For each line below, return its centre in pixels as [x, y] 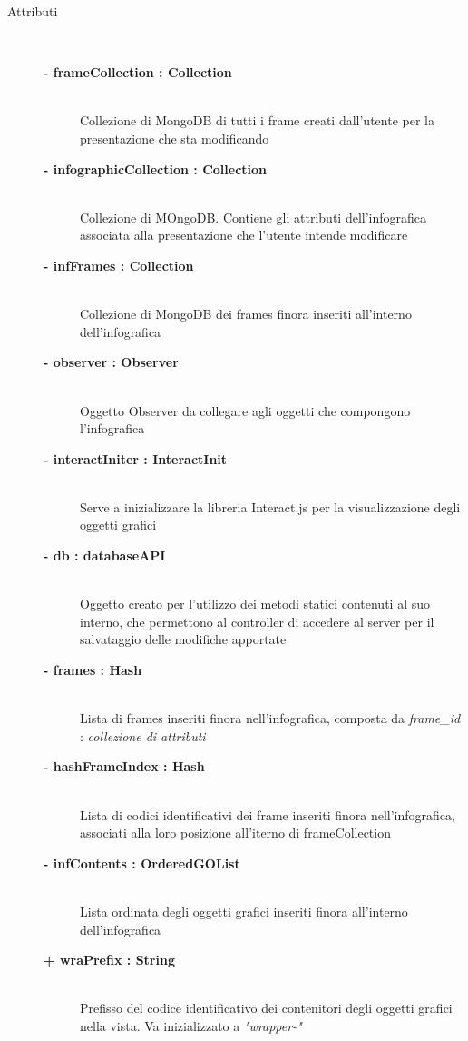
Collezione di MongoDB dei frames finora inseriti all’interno [246, 314]
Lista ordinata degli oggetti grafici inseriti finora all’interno [244, 911]
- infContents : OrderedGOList [142, 863]
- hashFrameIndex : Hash [124, 766]
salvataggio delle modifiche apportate [183, 639]
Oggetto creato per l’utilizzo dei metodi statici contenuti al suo [255, 604]
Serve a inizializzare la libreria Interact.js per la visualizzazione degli [270, 506]
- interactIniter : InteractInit [136, 458]
